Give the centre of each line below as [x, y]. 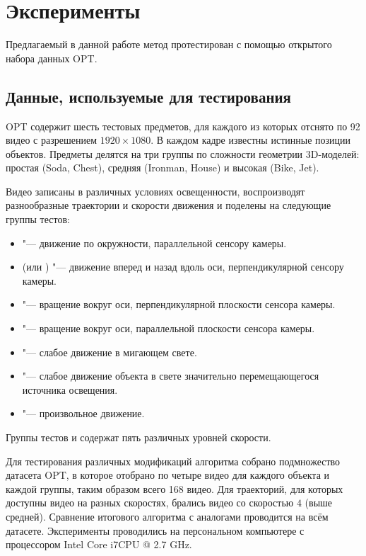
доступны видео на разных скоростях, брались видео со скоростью [150, 503]
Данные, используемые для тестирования [148, 96]
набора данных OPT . [52, 58]
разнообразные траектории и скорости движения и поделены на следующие [169, 205]
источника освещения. [70, 389]
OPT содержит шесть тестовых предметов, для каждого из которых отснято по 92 [183, 126]
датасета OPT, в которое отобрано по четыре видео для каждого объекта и [168, 475]
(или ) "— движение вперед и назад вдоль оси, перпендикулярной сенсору [183, 267]
